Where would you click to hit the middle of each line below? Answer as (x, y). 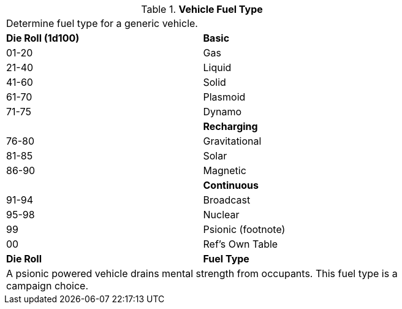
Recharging (230, 126)
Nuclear (221, 215)
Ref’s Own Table (241, 244)
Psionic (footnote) (244, 229)
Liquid (217, 67)
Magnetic (225, 170)
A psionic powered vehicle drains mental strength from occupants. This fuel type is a (202, 273)
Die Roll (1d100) (43, 38)
